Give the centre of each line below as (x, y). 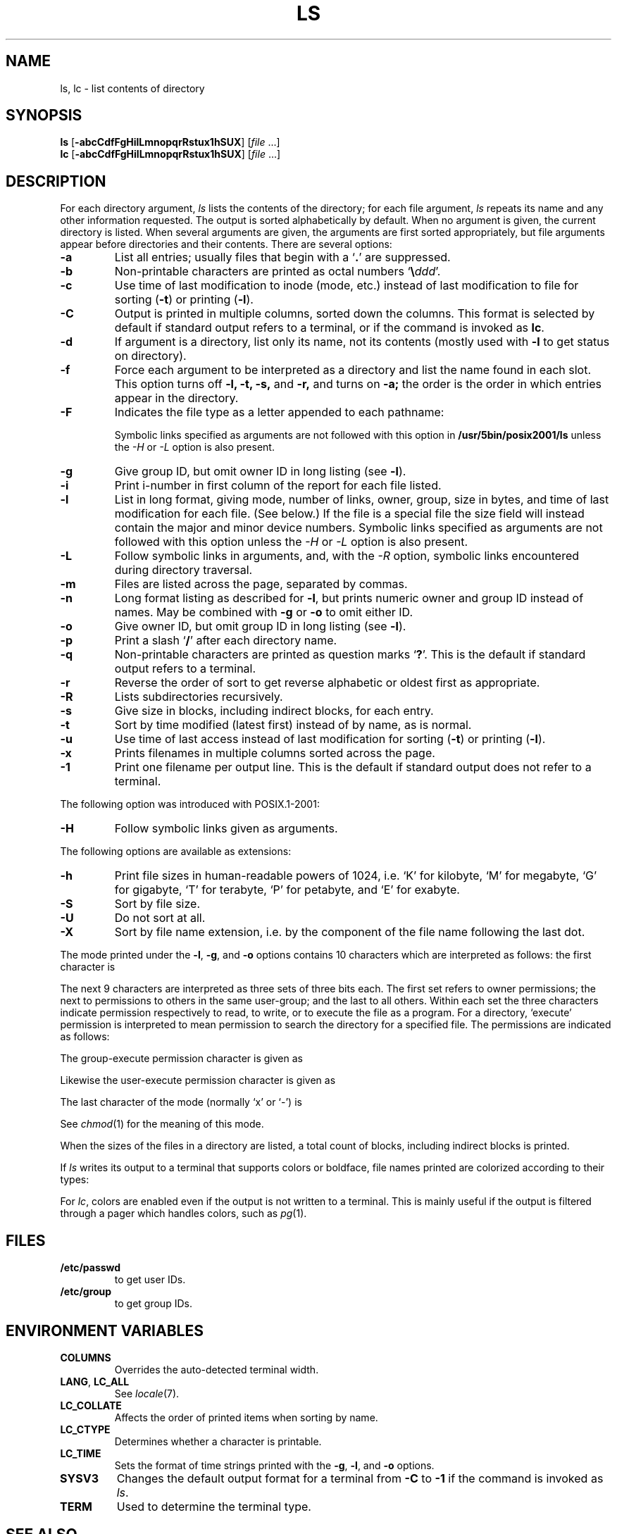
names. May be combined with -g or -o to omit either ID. (264, 612)
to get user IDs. (150, 1280)
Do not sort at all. (160, 918)
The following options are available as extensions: (176, 852)
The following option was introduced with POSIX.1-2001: (190, 804)
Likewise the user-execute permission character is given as (198, 1080)
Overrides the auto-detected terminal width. (217, 1369)
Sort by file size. (157, 904)
